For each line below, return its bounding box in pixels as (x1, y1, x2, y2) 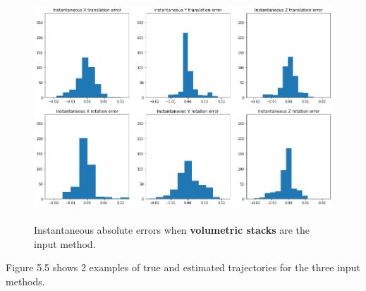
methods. (6, 273, 45, 288)
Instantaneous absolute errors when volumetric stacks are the (34, 222, 310, 237)
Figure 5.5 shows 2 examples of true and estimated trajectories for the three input (6, 260, 360, 275)
